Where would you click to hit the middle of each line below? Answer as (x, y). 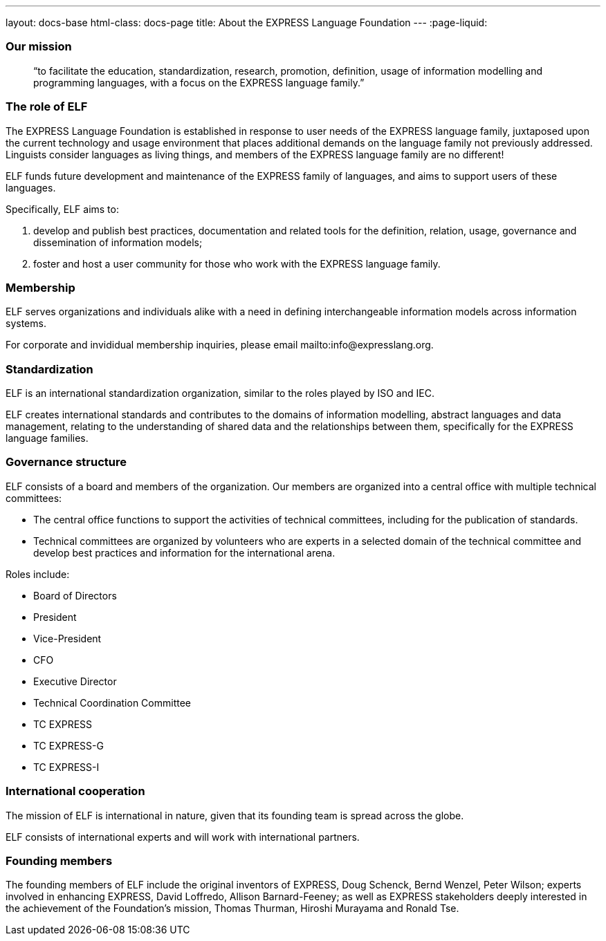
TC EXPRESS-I (66, 767)
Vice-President (67, 638)
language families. (47, 438)
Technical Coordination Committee (112, 702)
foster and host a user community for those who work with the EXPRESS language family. (237, 263)
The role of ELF (47, 107)
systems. (26, 324)
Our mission (39, 47)
